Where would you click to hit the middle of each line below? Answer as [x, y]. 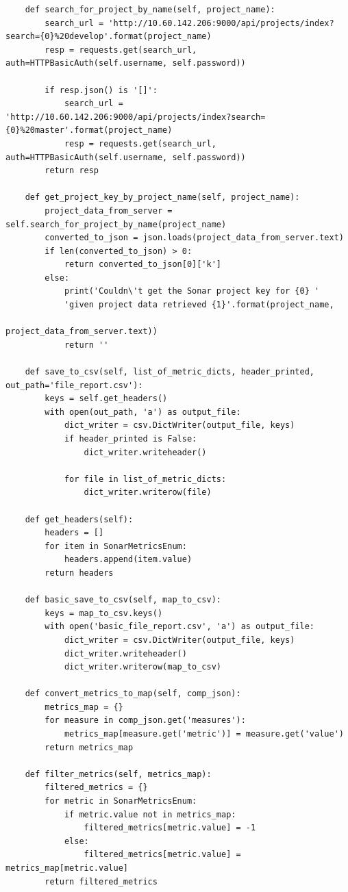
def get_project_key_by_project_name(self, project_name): [162, 197]
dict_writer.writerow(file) [148, 493]
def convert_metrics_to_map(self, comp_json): [133, 694]
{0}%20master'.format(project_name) [89, 130]
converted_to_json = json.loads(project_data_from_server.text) [194, 238]
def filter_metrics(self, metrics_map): [118, 774]
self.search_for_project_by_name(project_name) [116, 224]
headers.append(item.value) [128, 560]
